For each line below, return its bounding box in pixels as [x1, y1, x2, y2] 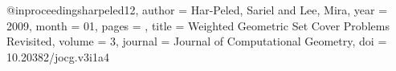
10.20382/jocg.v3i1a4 [6, 48, 109, 65]
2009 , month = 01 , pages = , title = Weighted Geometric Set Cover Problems [6, 17, 390, 34]
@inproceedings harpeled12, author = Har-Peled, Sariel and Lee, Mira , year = [6, 2, 388, 18]
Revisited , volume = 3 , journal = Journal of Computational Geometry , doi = [6, 33, 387, 49]
